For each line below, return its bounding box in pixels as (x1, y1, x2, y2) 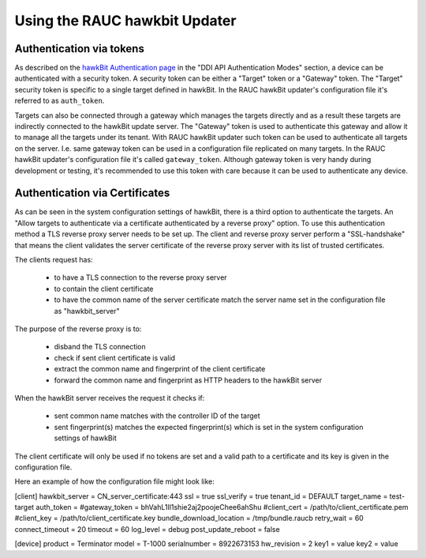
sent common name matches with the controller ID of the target (54, 411, 260, 420)
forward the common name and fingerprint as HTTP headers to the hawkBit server (54, 375, 323, 385)
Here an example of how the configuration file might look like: (14, 477, 215, 486)
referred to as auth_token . (14, 96, 105, 106)
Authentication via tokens (14, 42, 145, 55)
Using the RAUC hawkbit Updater (14, 12, 237, 29)
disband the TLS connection (54, 342, 146, 352)
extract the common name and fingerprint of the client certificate (54, 364, 266, 374)
